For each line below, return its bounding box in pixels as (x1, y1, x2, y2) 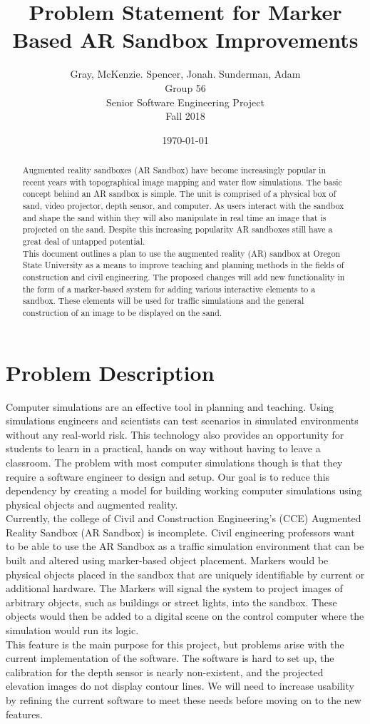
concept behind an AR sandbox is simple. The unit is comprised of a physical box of (22, 188, 336, 200)
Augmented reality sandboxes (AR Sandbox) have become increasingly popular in (22, 164, 327, 176)
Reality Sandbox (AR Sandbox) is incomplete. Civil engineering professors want (6, 524, 355, 539)
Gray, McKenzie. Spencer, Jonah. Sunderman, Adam (70, 66, 301, 81)
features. (6, 706, 43, 721)
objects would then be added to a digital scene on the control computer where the (6, 608, 364, 623)
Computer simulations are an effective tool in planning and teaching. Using (6, 399, 334, 414)
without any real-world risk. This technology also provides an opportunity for (6, 427, 344, 442)
